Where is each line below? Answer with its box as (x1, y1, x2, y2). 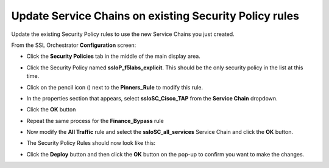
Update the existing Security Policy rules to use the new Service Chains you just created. (11, 30, 235, 38)
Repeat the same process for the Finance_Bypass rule (26, 117, 164, 124)
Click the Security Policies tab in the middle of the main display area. (26, 52, 201, 60)
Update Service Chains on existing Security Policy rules (11, 9, 300, 23)
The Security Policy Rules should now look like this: (26, 139, 155, 147)
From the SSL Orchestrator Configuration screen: (11, 41, 136, 49)
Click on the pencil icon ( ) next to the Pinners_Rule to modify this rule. (26, 83, 203, 91)
